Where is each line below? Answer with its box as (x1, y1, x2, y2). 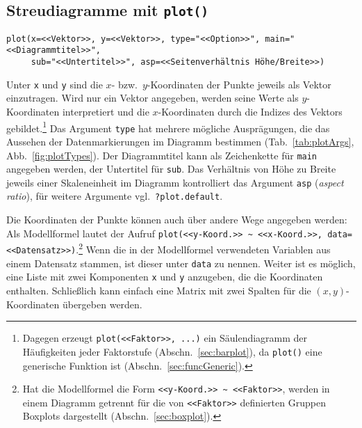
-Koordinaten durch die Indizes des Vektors (158, 104, 343, 118)
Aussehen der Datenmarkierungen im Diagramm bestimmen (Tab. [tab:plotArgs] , (6, 134, 354, 148)
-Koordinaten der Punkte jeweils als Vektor (147, 77, 331, 91)
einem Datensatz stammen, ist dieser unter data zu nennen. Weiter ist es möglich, (6, 255, 356, 270)
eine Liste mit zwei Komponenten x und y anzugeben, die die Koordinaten (6, 269, 323, 284)
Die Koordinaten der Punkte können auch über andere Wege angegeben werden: (6, 212, 347, 227)
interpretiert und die (62, 104, 149, 118)
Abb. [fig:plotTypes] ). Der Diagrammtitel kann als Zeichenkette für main (6, 148, 318, 162)
